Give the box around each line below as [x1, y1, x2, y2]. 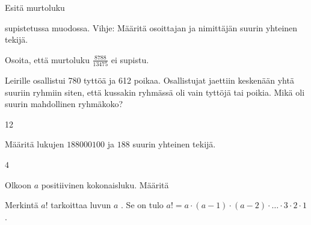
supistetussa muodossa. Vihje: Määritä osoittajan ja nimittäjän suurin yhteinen [5, 21, 298, 34]
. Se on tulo [121, 199, 164, 211]
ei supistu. [111, 53, 149, 66]
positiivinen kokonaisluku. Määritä [41, 178, 169, 191]
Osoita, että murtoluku [5, 53, 90, 66]
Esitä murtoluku [5, 1, 65, 13]
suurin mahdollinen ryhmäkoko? [5, 97, 123, 110]
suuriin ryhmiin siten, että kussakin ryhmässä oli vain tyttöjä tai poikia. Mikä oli [5, 85, 305, 98]
